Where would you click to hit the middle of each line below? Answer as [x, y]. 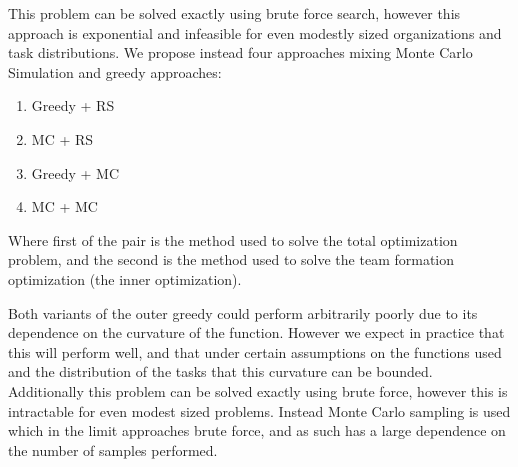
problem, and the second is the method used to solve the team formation [231, 259]
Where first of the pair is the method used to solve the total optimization [233, 239]
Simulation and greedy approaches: [115, 71]
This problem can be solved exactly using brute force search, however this [234, 13]
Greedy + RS [73, 105]
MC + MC [64, 206]
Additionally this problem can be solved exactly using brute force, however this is [258, 390]
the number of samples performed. [113, 449]
